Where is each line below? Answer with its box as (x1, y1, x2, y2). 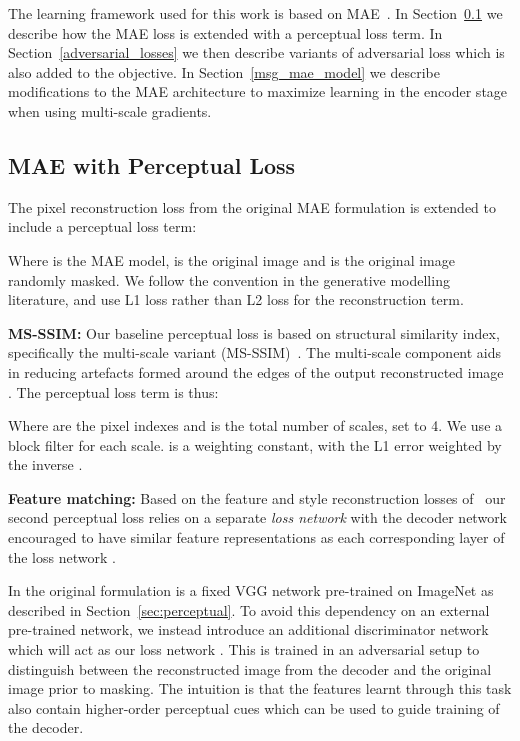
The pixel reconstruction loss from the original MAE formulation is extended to (8, 196, 496, 217)
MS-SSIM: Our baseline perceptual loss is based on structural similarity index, (8, 322, 500, 343)
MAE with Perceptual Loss (8, 149, 296, 180)
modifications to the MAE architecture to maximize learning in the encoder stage (8, 81, 508, 102)
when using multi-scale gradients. (8, 100, 212, 121)
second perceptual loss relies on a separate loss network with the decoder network (8, 507, 508, 528)
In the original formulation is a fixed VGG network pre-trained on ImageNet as (8, 580, 494, 601)
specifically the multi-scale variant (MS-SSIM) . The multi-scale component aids (8, 342, 502, 363)
